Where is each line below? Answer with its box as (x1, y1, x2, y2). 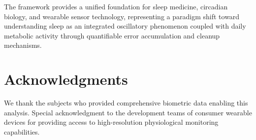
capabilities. (4, 126, 40, 137)
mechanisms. (4, 40, 42, 50)
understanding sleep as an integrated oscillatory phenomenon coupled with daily (4, 21, 246, 31)
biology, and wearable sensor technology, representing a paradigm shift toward (4, 11, 240, 21)
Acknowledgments (4, 69, 128, 89)
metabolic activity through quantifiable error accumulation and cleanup (4, 30, 220, 40)
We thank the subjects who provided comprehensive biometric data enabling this (4, 98, 248, 108)
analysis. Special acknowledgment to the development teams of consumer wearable (4, 107, 252, 117)
